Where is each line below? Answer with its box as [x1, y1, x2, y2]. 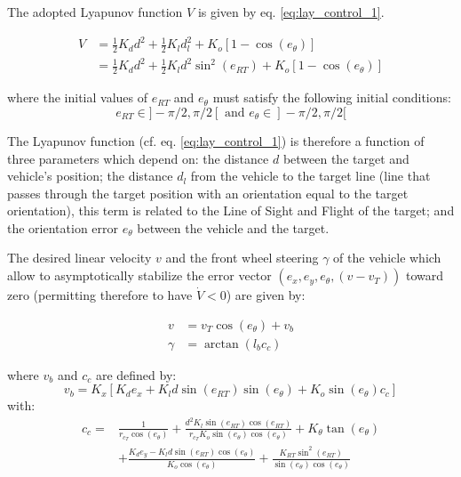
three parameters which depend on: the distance [7, 149, 269, 167]
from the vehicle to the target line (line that [190, 166, 431, 185]
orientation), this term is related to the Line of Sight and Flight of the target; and [7, 201, 455, 220]
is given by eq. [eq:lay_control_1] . [197, 3, 385, 20]
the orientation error [7, 218, 119, 237]
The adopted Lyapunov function [7, 3, 183, 20]
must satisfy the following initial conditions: [212, 88, 451, 107]
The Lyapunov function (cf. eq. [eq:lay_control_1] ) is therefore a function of [7, 131, 425, 150]
